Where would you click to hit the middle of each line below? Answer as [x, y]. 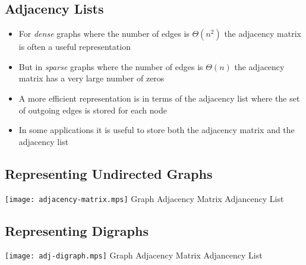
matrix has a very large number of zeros [92, 78]
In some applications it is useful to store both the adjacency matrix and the [157, 130]
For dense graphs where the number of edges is [104, 34]
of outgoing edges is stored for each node [93, 110]
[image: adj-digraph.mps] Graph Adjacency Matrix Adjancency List [134, 255]
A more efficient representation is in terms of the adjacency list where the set [159, 98]
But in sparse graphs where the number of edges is [111, 66]
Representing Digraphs [77, 230]
